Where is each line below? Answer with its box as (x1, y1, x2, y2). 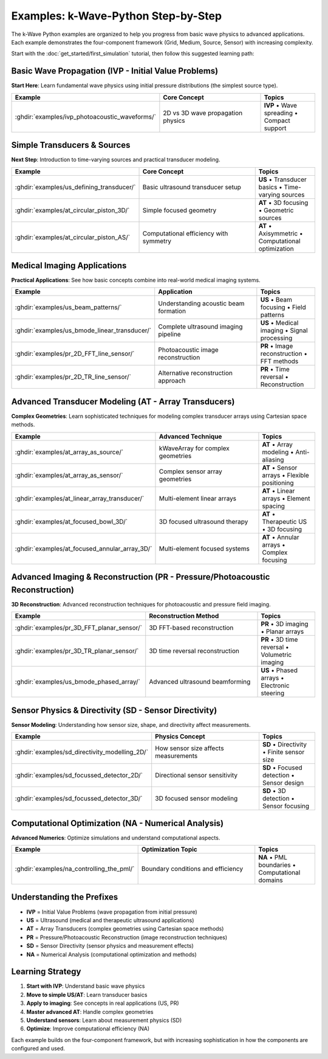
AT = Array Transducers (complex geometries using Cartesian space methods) (26, 925, 224, 932)
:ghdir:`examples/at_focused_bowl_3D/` (15, 517, 128, 526)
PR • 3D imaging (261, 620, 309, 628)
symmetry (142, 237, 172, 245)
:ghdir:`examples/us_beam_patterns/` (15, 303, 122, 311)
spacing (262, 502, 285, 510)
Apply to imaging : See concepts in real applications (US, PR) (26, 999, 179, 1007)
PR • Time (260, 365, 290, 373)
